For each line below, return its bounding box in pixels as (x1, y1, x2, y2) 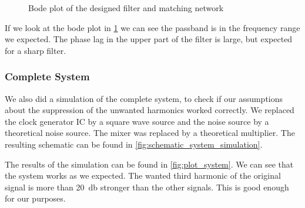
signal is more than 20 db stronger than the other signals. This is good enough (5, 180, 289, 193)
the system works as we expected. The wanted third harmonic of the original (5, 169, 281, 182)
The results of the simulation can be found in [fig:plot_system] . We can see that (5, 158, 294, 170)
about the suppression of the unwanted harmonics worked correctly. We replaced (5, 104, 294, 116)
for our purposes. (5, 192, 66, 204)
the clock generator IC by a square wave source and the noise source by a (5, 115, 269, 127)
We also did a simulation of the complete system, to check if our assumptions (5, 92, 283, 104)
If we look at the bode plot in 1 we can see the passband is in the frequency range (5, 21, 300, 33)
